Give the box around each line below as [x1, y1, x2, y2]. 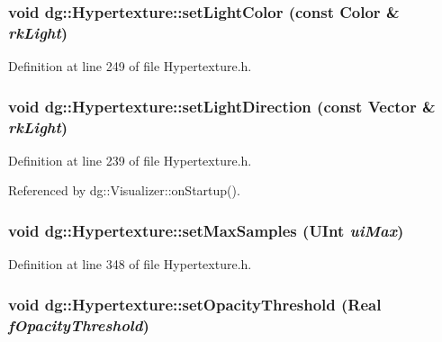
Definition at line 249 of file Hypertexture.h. [8, 57, 252, 76]
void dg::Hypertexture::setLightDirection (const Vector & [8, 94, 436, 117]
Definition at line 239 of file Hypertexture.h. [8, 150, 252, 169]
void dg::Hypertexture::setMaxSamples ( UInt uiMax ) [8, 219, 404, 241]
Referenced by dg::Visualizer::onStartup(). [8, 181, 240, 200]
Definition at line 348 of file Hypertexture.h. [8, 255, 252, 274]
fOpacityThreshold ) [8, 313, 149, 336]
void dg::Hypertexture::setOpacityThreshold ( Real [8, 292, 382, 315]
